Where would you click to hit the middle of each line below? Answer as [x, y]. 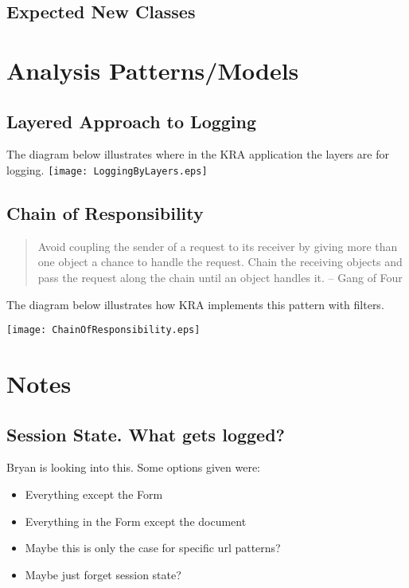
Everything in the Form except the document [136, 521]
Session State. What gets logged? [146, 434]
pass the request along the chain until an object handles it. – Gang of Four [220, 277]
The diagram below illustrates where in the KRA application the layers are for [198, 154]
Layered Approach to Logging [132, 121]
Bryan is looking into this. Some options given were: [134, 467]
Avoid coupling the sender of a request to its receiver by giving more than [218, 246]
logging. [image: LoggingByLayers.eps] [107, 169]
